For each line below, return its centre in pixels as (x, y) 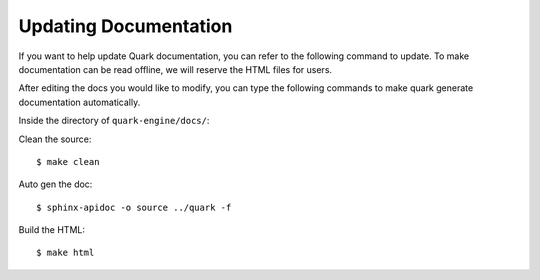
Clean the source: (55, 139)
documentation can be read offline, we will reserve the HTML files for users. (175, 69)
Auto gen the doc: (55, 184)
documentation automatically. (79, 102)
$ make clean (68, 161)
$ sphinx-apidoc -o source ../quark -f (134, 207)
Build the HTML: (51, 230)
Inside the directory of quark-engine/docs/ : (114, 121)
